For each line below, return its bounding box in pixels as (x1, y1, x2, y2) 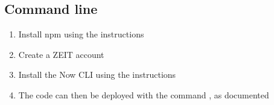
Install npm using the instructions (18, 28, 144, 40)
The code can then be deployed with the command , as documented (18, 88, 269, 101)
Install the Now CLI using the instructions (18, 68, 176, 81)
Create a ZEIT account (18, 48, 104, 60)
